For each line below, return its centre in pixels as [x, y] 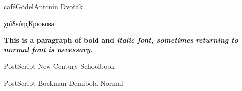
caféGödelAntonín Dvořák [44, 6]
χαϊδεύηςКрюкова [29, 23]
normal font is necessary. [48, 49]
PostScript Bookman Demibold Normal [64, 82]
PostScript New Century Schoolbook [59, 66]
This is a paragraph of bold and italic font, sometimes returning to [121, 40]
